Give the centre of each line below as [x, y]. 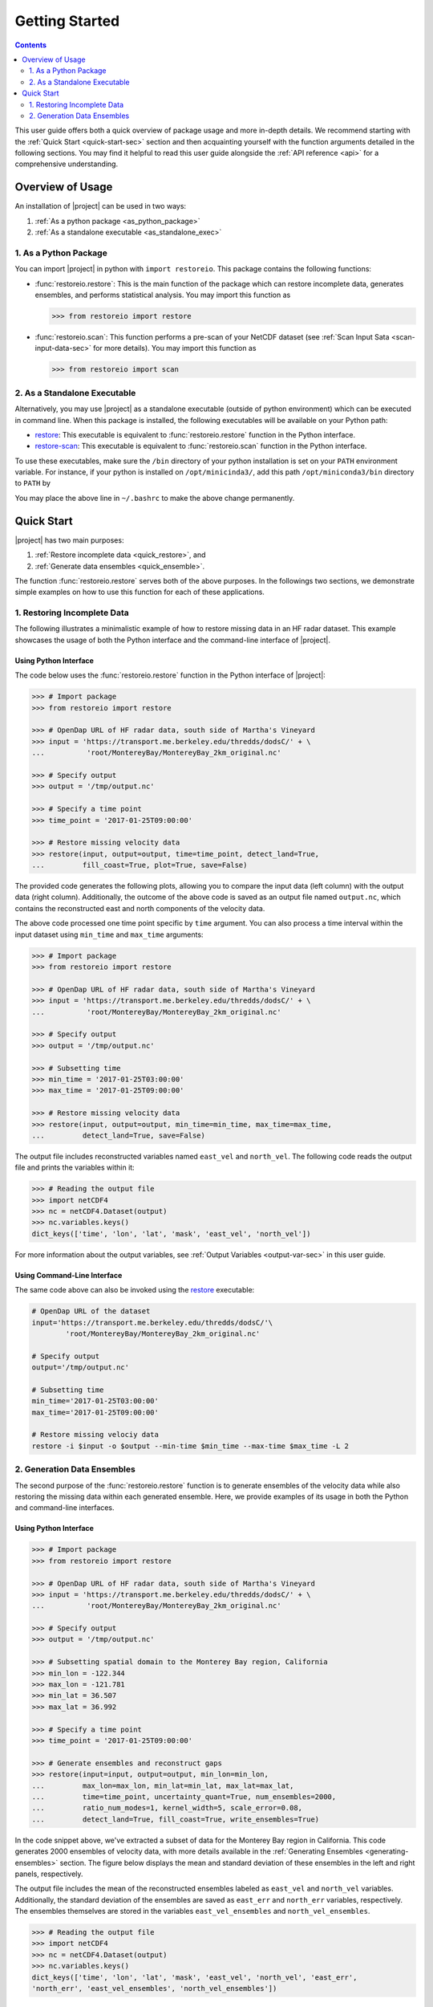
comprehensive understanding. [67, 164]
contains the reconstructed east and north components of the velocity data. [140, 908]
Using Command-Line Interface [69, 1275]
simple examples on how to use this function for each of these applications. [140, 592]
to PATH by [33, 483]
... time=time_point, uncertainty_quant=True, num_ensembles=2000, [184, 1797]
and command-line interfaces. [65, 1508]
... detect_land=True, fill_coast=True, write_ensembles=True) [176, 1819]
